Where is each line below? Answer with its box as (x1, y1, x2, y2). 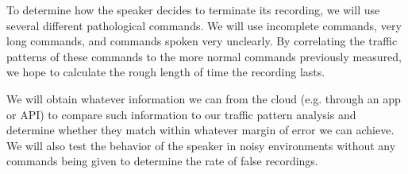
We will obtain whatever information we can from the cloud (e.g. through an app (6, 90, 401, 106)
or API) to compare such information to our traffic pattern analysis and (6, 106, 356, 122)
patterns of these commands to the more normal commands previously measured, (6, 48, 402, 64)
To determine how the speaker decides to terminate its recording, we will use (6, 2, 380, 17)
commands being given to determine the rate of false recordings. (6, 153, 318, 169)
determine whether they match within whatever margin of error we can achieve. (6, 122, 395, 138)
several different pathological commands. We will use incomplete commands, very (6, 17, 402, 33)
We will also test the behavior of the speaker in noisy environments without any (6, 137, 396, 153)
